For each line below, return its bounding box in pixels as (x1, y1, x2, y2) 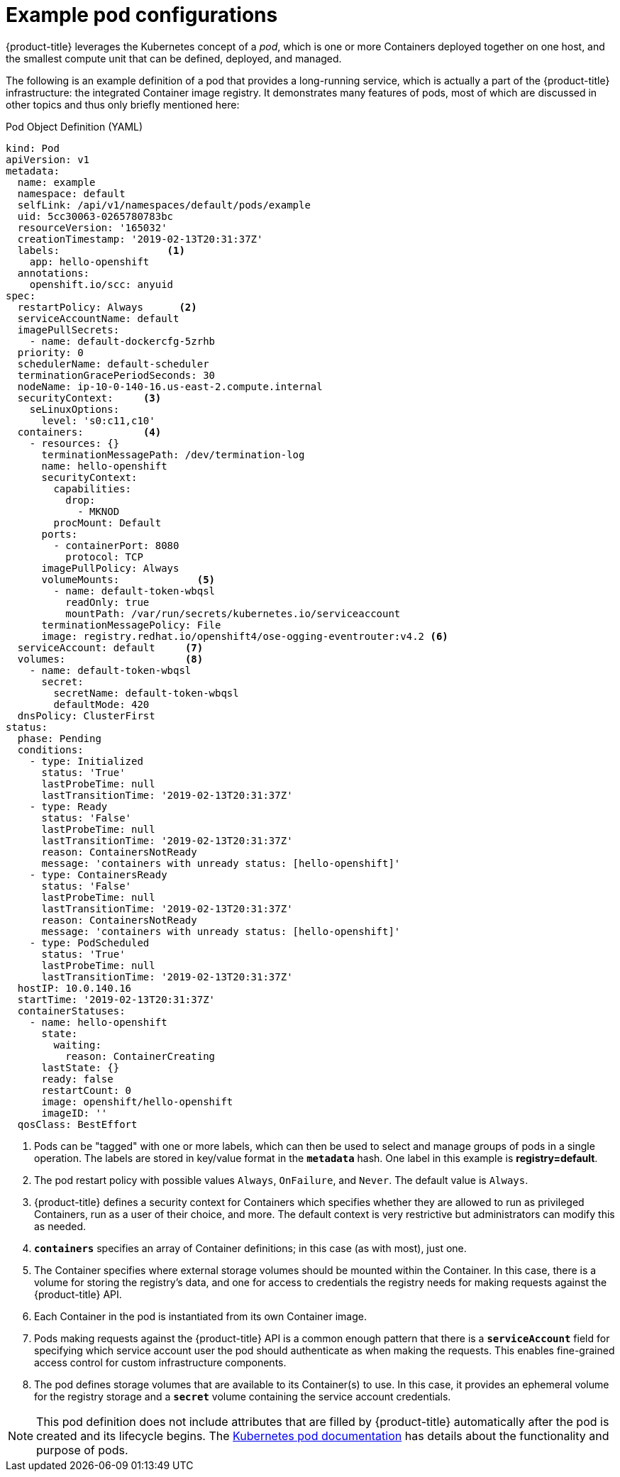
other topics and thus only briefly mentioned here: (6, 98, 240, 111)
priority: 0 (17, 346, 84, 358)
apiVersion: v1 (6, 153, 90, 165)
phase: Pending (17, 732, 101, 744)
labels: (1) (17, 244, 185, 256)
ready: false (41, 1073, 114, 1085)
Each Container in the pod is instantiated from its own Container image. (34, 1310, 367, 1322)
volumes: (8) (17, 653, 204, 665)
